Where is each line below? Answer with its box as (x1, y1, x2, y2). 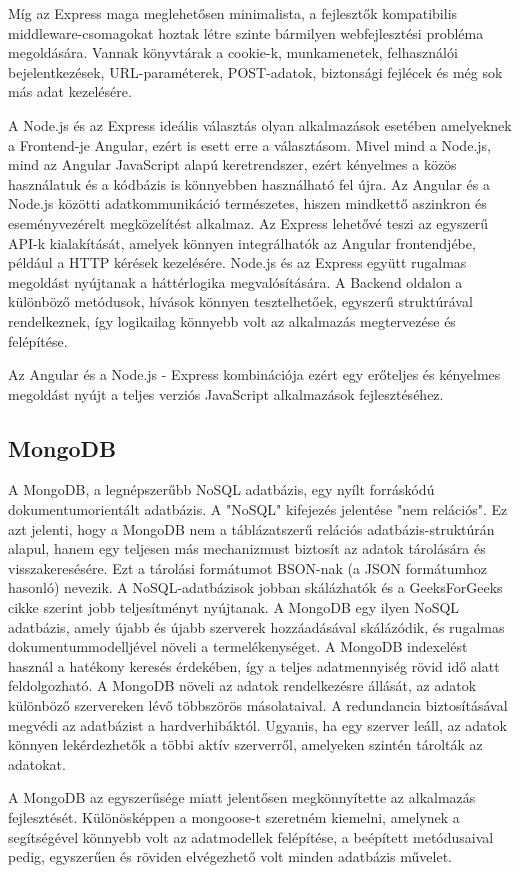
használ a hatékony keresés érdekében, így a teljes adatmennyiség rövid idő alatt (8, 655, 500, 676)
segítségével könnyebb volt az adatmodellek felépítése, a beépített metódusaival (8, 826, 494, 847)
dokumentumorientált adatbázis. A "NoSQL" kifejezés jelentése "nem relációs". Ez (8, 499, 508, 520)
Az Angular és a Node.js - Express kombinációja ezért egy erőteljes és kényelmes (8, 364, 501, 385)
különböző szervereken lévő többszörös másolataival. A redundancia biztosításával (8, 695, 508, 716)
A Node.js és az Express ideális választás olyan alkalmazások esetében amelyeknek (8, 114, 512, 135)
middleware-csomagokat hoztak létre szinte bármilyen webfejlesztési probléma (8, 22, 484, 43)
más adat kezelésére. (8, 81, 132, 102)
